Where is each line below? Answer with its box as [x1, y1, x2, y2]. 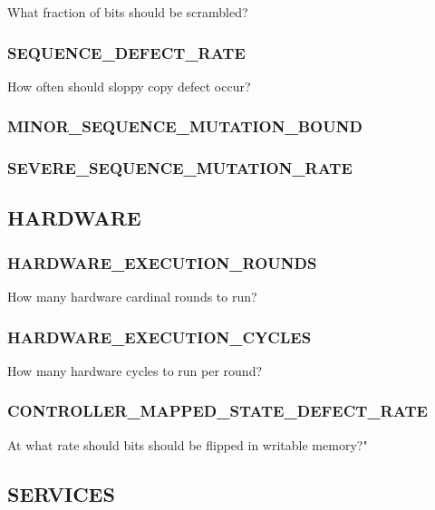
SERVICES [7, 479, 115, 507]
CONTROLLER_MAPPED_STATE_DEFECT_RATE [7, 399, 428, 422]
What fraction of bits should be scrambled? [7, 3, 248, 21]
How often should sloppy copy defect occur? [7, 76, 251, 95]
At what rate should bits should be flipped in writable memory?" [7, 435, 368, 454]
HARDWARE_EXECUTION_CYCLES [7, 325, 312, 348]
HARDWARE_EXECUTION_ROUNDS [7, 251, 317, 274]
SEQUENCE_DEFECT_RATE [7, 41, 246, 63]
